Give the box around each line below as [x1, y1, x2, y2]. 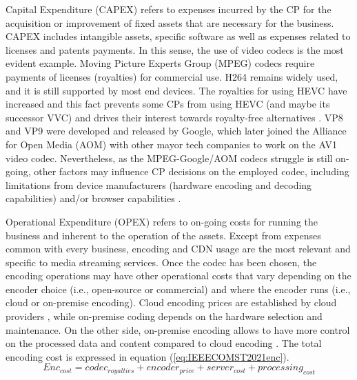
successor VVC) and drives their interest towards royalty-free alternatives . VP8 [6, 110, 343, 124]
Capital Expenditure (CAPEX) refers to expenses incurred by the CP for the [6, 2, 331, 16]
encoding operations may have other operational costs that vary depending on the [6, 268, 351, 283]
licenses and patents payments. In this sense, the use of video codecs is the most [6, 42, 344, 57]
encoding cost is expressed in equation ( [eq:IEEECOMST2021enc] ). [6, 349, 289, 363]
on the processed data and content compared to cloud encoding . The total [6, 336, 322, 350]
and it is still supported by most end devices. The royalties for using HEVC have [6, 83, 347, 97]
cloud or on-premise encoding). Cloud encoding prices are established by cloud [6, 295, 337, 310]
